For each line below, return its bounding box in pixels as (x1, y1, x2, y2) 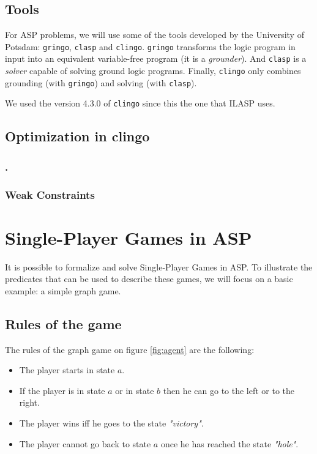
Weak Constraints (5, 187, 95, 202)
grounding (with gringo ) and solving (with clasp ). (5, 76, 197, 89)
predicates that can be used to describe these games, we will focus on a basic (5, 272, 293, 285)
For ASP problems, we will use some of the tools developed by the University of (5, 28, 304, 41)
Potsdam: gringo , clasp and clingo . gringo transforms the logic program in (5, 40, 296, 53)
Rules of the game (5, 314, 122, 333)
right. (19, 396, 40, 409)
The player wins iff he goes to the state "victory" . (19, 417, 204, 430)
